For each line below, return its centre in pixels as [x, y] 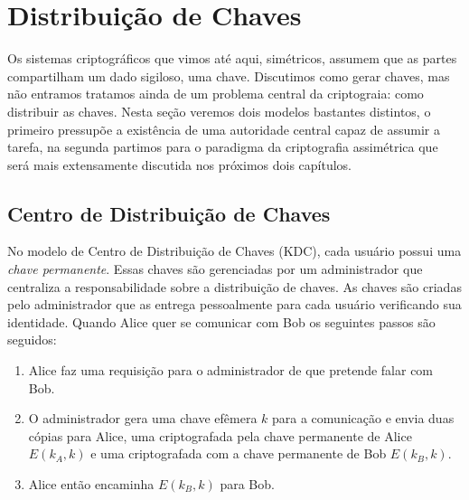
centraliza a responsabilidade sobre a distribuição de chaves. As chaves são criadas [234, 286]
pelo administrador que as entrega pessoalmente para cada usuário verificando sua [234, 304]
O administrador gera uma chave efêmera [143, 418]
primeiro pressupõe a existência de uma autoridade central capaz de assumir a [224, 129]
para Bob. [247, 484]
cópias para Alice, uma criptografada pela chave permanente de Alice [220, 435]
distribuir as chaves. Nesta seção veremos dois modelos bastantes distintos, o [219, 111]
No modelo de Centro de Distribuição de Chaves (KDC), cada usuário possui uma [234, 251]
